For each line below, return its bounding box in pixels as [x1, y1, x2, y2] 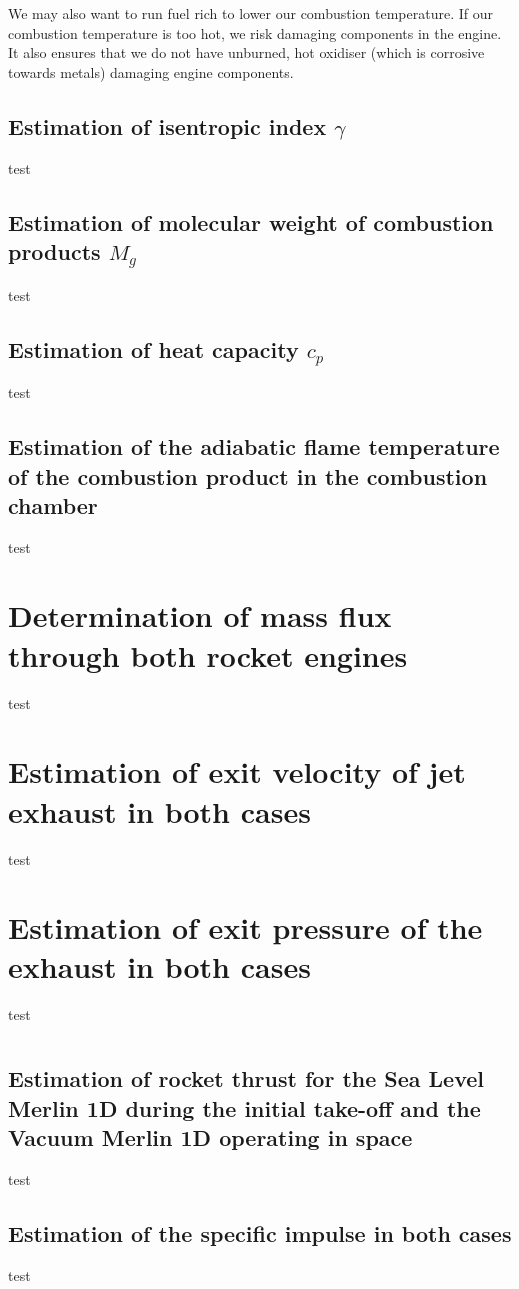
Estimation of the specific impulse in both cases [8, 1217, 512, 1248]
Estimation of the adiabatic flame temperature [8, 431, 500, 462]
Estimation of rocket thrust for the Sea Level [8, 1063, 485, 1094]
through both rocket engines [8, 634, 408, 675]
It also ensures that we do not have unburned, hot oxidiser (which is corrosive [8, 42, 485, 63]
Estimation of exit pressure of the [8, 907, 483, 948]
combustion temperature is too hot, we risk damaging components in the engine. [8, 22, 502, 43]
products [8, 235, 101, 266]
